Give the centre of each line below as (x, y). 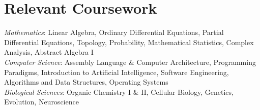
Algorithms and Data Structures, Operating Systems (86, 82)
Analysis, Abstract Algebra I (49, 52)
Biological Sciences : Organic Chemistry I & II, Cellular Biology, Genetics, (119, 91)
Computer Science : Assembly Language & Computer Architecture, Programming (130, 62)
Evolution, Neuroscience (41, 102)
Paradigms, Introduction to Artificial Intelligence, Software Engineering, (117, 72)
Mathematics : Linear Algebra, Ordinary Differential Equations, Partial (114, 32)
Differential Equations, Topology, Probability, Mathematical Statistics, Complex (129, 42)
